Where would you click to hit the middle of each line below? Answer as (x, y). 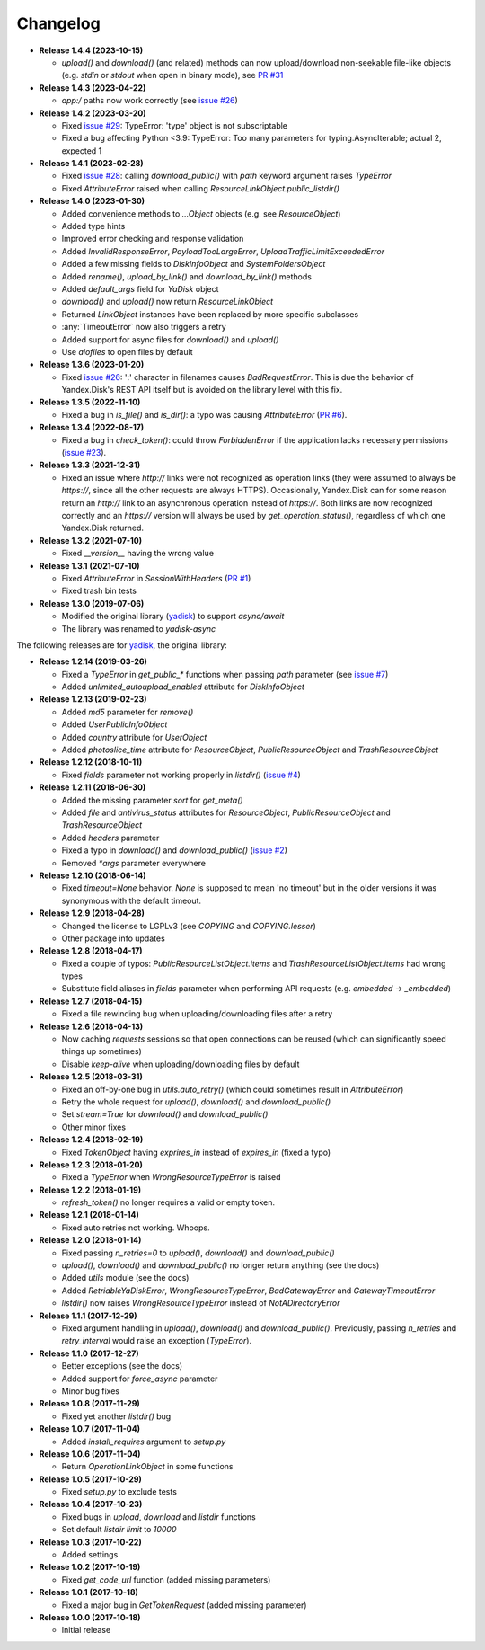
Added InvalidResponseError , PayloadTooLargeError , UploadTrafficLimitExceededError (223, 251)
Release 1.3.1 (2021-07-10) (89, 565)
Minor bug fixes (91, 1391)
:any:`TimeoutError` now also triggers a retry (144, 327)
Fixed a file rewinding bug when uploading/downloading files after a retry (197, 1014)
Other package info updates (113, 938)
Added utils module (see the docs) (125, 1278)
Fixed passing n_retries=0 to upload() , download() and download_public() (198, 1253)
